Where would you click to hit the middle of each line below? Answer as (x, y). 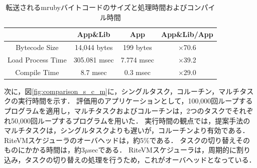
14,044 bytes (94, 47)
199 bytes (138, 47)
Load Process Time (37, 59)
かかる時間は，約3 (55, 150)
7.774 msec (137, 59)
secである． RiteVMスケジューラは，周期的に (163, 150)
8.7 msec (94, 72)
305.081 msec (94, 59)
